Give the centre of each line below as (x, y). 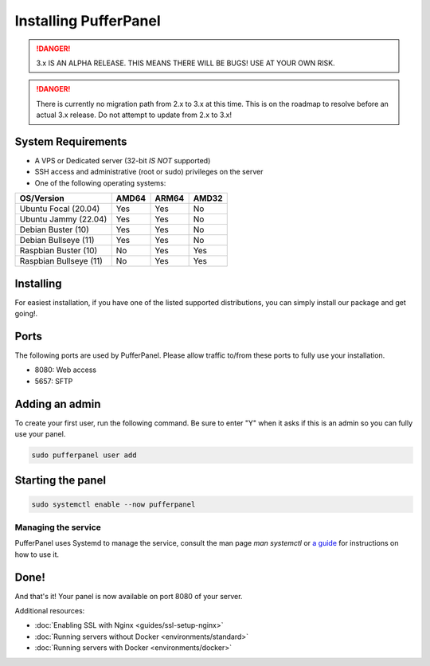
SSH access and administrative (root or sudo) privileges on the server (149, 172)
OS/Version (42, 198)
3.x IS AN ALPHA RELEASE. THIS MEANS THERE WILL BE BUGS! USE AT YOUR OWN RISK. (186, 63)
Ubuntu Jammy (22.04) (63, 219)
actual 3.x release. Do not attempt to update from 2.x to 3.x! (134, 115)
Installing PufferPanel (88, 21)
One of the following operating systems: (100, 182)
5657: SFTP (54, 381)
